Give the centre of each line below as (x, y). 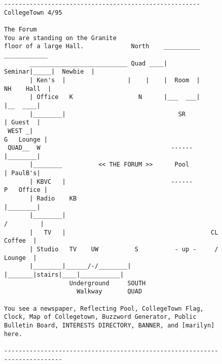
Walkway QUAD (109, 292)
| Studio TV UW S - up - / (124, 250)
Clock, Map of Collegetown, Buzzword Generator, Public (100, 317)
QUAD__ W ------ (100, 148)
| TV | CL (124, 232)
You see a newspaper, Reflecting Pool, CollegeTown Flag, (104, 308)
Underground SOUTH (107, 283)
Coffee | (21, 241)
